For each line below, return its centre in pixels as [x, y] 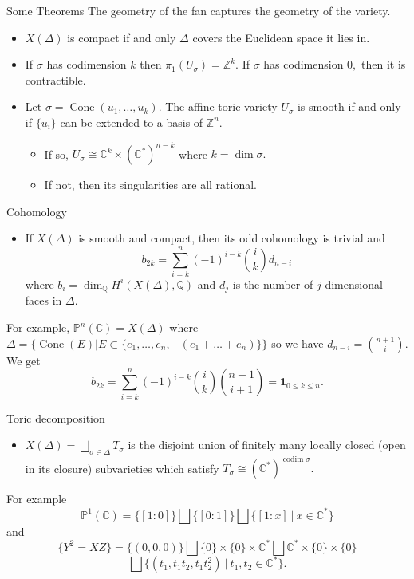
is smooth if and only [349, 106]
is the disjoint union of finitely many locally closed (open [267, 445]
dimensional [354, 284]
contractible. [55, 79]
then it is [383, 64]
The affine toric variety [221, 106]
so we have [298, 343]
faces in [43, 300]
